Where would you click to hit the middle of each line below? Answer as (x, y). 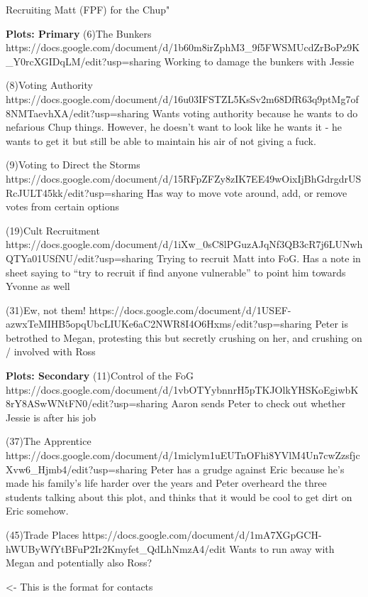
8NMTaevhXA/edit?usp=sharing (78, 113)
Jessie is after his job (51, 417)
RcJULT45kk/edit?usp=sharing (75, 192)
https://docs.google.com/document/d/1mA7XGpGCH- (202, 534)
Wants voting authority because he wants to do (255, 113)
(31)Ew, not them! (46, 310)
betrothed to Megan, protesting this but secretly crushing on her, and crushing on (184, 337)
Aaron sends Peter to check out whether (258, 403)
